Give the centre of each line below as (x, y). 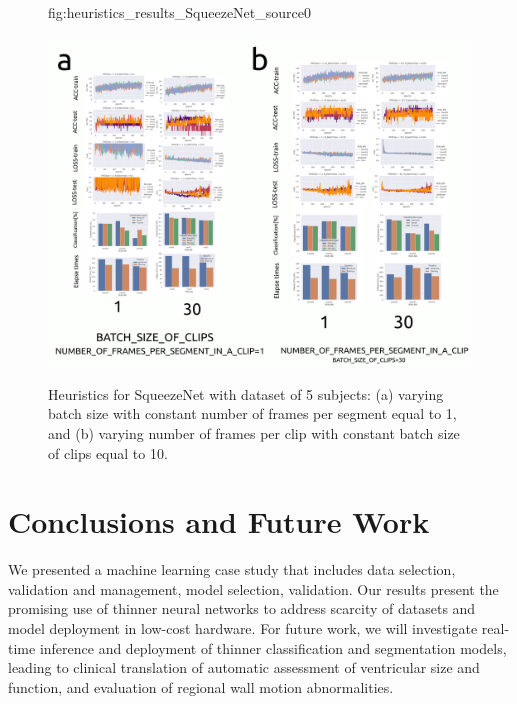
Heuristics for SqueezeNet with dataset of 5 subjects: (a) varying (246, 393)
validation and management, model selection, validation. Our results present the (253, 588)
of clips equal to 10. (108, 452)
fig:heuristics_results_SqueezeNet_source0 (179, 12)
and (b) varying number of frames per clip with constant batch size (254, 432)
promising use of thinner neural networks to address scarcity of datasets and (242, 608)
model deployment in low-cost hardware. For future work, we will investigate (243, 628)
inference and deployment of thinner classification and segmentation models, (273, 647)
